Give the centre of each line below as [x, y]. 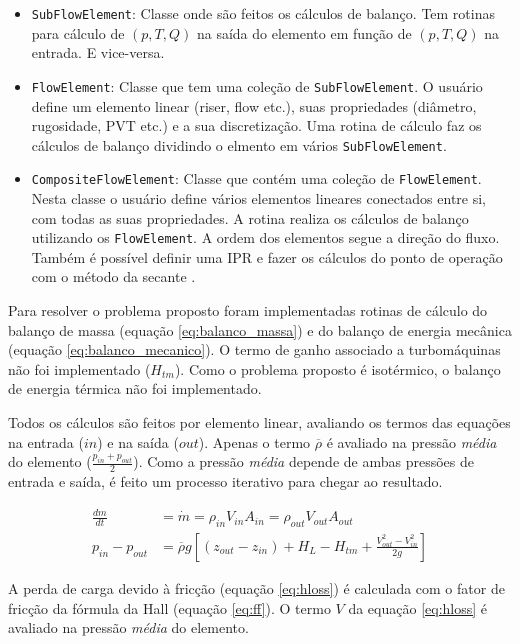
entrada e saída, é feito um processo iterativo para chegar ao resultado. [225, 481]
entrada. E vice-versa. [98, 52]
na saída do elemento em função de [304, 32]
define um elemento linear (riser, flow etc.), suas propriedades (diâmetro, [254, 105]
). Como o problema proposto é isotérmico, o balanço [337, 368]
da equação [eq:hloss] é [418, 607]
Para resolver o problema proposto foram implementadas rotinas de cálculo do [248, 310]
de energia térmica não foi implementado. [135, 388]
